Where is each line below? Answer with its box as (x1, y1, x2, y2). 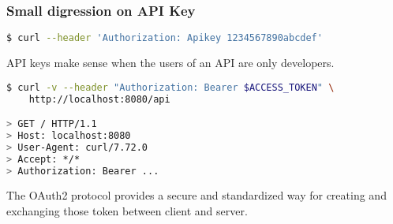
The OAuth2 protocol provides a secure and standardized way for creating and (6, 187, 387, 203)
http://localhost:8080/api (28, 93, 170, 105)
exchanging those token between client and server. (6, 203, 248, 219)
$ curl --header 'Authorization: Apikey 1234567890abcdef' (6, 32, 323, 44)
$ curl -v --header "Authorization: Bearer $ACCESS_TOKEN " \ (6, 81, 335, 93)
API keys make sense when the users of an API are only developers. (6, 54, 335, 71)
